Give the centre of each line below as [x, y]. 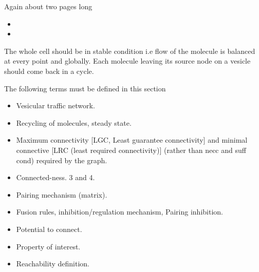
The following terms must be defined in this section [85, 88]
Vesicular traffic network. [55, 105]
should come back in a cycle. [49, 71]
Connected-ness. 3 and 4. [55, 177]
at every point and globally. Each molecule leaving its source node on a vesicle [127, 61]
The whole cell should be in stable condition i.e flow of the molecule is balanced [130, 51]
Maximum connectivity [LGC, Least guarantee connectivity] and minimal [132, 140]
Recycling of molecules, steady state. [74, 122]
